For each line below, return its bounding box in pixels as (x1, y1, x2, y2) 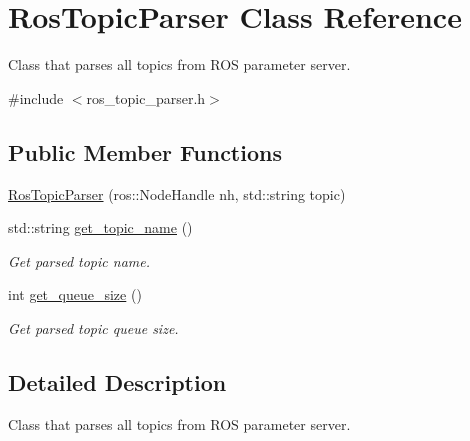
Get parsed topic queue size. (8, 317, 179, 338)
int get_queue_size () (8, 284, 142, 305)
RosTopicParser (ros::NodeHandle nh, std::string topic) (8, 183, 346, 204)
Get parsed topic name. (8, 250, 150, 271)
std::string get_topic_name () (8, 217, 193, 238)
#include (8, 87, 64, 108)
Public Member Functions (8, 136, 282, 167)
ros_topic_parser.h (86, 87, 206, 108)
